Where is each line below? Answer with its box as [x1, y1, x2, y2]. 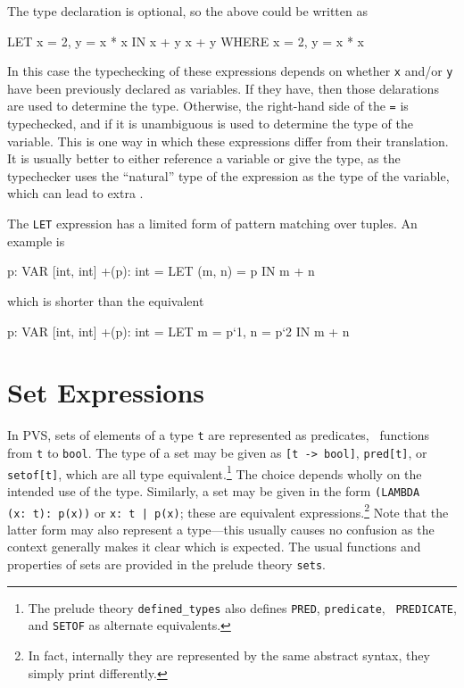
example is [7, 231, 65, 250]
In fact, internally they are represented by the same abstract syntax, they [28, 645, 430, 664]
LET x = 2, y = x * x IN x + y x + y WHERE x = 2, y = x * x [7, 31, 364, 50]
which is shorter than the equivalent [7, 291, 204, 310]
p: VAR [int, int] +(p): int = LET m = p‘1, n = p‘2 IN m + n [7, 321, 350, 340]
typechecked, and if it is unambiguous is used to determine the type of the [7, 114, 413, 133]
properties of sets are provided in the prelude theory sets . [7, 555, 326, 573]
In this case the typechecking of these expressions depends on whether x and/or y [7, 62, 453, 80]
